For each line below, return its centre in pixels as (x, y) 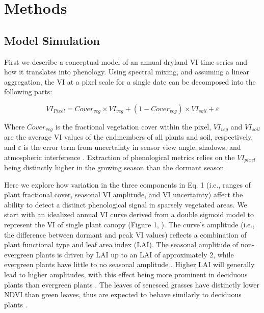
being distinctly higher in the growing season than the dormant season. (115, 167)
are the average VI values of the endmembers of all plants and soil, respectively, (129, 137)
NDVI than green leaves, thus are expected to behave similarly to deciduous (123, 294)
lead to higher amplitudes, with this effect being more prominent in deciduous (126, 274)
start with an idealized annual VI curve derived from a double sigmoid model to (129, 214)
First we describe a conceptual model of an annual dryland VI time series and (126, 61)
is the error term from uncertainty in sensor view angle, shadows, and (132, 147)
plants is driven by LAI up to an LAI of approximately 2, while (135, 254)
